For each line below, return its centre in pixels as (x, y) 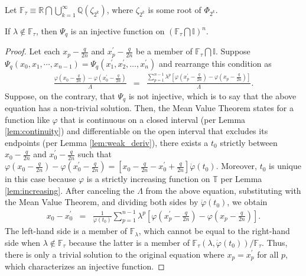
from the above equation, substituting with (223, 190)
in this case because (40, 179)
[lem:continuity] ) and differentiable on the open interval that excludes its (136, 131)
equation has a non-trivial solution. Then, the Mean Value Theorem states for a (149, 108)
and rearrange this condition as (215, 63)
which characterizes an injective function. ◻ (85, 266)
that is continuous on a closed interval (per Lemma (153, 119)
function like (27, 119)
